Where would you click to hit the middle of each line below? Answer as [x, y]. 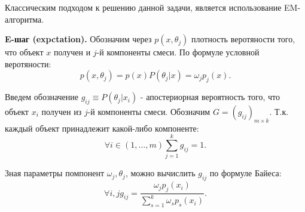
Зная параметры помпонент [55, 173]
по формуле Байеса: [245, 173]
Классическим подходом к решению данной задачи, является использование [143, 7]
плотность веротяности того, [243, 39]
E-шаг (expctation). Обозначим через [78, 39]
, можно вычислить [160, 173]
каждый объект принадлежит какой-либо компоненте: [102, 128]
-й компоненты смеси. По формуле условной [178, 52]
